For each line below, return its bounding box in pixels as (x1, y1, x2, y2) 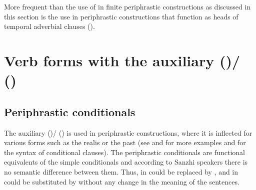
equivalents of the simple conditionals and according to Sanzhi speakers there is (4, 157, 248, 167)
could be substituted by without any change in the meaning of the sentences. (4, 176, 239, 187)
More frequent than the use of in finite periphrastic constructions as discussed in (4, 1, 251, 11)
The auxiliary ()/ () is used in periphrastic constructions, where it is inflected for (4, 127, 252, 138)
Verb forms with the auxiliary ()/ (4, 50, 240, 70)
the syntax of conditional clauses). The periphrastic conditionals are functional (4, 147, 245, 157)
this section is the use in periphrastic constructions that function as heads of (4, 11, 238, 21)
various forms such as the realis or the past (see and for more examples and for (4, 137, 246, 148)
